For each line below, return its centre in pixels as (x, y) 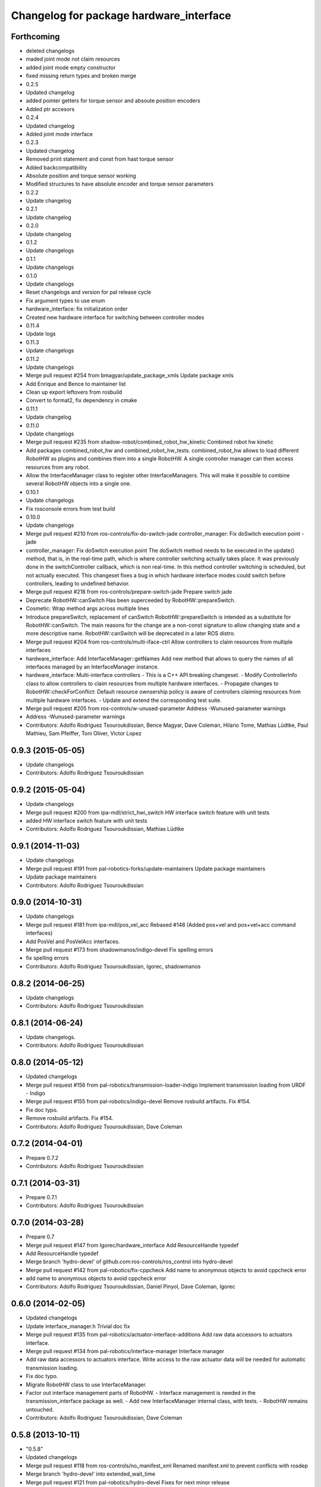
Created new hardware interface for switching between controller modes (115, 317)
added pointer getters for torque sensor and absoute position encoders (113, 101)
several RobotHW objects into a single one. (78, 484)
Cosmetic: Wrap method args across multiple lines (88, 608)
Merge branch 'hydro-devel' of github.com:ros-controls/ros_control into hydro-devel (129, 1262)
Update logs (41, 334)
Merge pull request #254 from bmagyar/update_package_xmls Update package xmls (130, 375)
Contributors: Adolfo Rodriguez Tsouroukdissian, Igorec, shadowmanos (113, 966)
